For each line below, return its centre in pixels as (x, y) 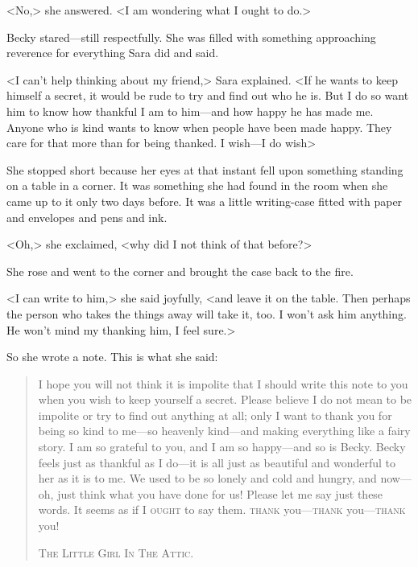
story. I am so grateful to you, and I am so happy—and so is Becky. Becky (222, 447)
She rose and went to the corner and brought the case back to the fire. (180, 271)
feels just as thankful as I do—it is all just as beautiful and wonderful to (217, 462)
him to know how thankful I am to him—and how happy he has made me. (190, 111)
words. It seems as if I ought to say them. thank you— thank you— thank (222, 509)
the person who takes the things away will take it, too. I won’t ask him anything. (207, 313)
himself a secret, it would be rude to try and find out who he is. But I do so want (208, 95)
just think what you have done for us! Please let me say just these (220, 493)
